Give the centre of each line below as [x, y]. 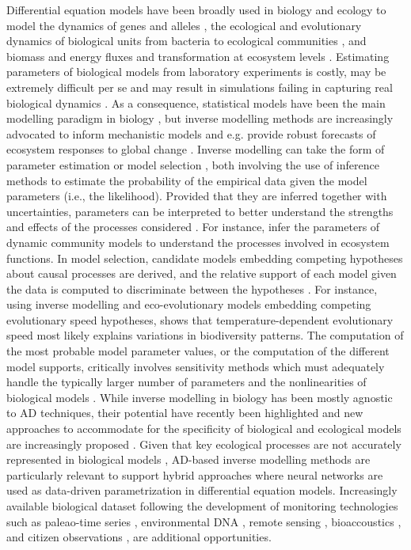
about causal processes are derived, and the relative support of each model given [202, 273]
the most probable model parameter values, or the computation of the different [198, 351]
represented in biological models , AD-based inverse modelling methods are [188, 459]
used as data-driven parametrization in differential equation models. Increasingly [202, 490]
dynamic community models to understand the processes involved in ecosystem [198, 242]
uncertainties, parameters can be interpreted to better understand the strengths [200, 211]
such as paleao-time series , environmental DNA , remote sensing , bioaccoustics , [204, 521]
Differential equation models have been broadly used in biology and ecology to [196, 9]
